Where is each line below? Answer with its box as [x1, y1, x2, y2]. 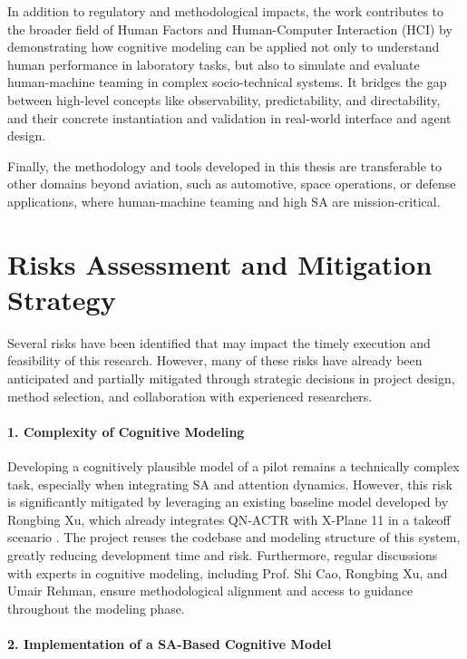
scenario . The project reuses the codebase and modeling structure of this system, [7, 528, 461, 547]
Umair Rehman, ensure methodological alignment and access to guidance [7, 581, 413, 600]
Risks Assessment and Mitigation [7, 245, 433, 282]
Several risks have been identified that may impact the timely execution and [7, 333, 431, 352]
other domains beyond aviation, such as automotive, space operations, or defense [7, 174, 456, 193]
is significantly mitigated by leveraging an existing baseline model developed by [7, 492, 449, 511]
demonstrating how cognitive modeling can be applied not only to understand [7, 37, 440, 56]
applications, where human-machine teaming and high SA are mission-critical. [7, 191, 441, 210]
